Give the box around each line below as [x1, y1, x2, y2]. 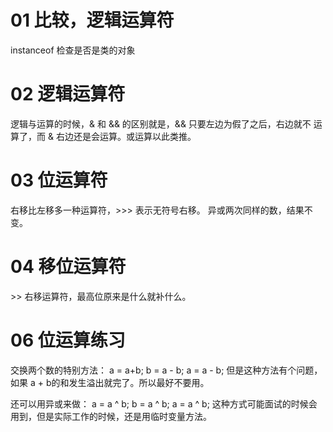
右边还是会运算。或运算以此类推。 [55, 130, 197, 142]
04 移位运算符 [10, 256, 127, 278]
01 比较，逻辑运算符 [10, 9, 175, 32]
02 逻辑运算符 [10, 83, 126, 106]
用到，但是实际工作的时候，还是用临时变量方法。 [10, 410, 212, 422]
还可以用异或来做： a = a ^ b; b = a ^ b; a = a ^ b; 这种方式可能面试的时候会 [10, 397, 318, 410]
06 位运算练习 [10, 329, 126, 351]
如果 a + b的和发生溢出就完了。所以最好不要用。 [10, 376, 210, 388]
